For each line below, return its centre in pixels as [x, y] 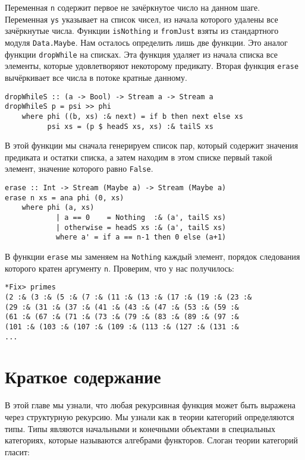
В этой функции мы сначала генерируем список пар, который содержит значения [152, 145]
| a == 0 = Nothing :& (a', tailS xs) [141, 217]
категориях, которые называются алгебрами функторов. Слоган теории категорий [151, 440]
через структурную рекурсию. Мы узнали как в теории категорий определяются [150, 416]
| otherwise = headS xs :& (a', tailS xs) [141, 227]
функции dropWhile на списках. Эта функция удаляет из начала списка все [141, 54]
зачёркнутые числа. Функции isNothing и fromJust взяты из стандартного [142, 31]
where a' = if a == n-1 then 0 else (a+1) [141, 237]
